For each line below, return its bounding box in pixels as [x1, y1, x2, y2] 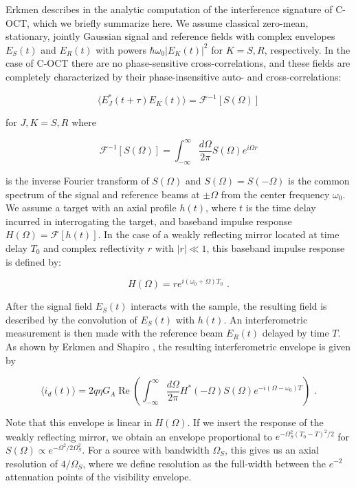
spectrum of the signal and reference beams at [5, 187, 200, 201]
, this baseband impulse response [206, 240, 345, 255]
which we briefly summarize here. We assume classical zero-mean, [32, 15, 309, 30]
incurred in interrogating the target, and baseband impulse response [5, 213, 292, 228]
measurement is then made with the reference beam [5, 326, 223, 340]
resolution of [5, 456, 58, 470]
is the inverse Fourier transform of [5, 173, 149, 187]
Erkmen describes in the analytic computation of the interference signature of [5, 2, 333, 16]
